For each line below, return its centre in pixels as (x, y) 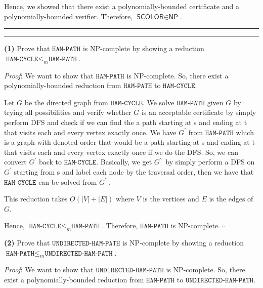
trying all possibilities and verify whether (68, 112)
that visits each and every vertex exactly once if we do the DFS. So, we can (121, 152)
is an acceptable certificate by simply (199, 112)
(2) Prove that (27, 243)
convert (15, 162)
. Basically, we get (124, 162)
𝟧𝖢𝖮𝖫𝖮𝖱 (150, 17)
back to (50, 162)
